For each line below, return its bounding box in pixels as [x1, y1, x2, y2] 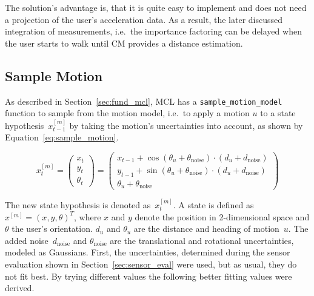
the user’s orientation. [12, 222, 93, 235]
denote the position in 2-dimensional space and [135, 210, 310, 223]
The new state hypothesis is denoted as [5, 199, 151, 211]
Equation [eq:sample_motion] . [5, 131, 119, 143]
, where [74, 210, 101, 223]
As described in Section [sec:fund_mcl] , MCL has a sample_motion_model [5, 94, 282, 107]
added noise [5, 234, 48, 246]
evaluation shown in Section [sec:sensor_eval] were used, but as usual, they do [5, 258, 297, 271]
